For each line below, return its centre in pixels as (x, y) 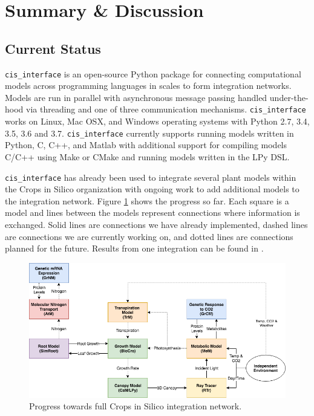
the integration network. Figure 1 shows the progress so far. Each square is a (147, 200)
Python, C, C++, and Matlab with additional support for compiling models (146, 145)
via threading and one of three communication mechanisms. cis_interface (166, 109)
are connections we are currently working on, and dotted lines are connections (149, 236)
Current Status (53, 48)
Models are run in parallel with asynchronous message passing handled (136, 97)
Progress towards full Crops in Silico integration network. (136, 406)
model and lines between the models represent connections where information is (152, 213)
